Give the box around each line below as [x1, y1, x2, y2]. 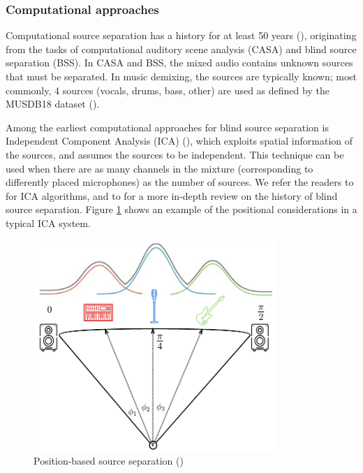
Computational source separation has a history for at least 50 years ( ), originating [6, 28, 357, 43]
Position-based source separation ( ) [34, 453, 184, 468]
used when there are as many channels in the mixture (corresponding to [6, 161, 313, 175]
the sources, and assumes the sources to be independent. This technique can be [6, 147, 344, 161]
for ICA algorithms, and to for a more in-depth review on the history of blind [6, 188, 338, 203]
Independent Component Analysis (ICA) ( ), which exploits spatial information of [6, 133, 353, 148]
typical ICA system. [6, 215, 91, 230]
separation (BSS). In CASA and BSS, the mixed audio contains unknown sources [6, 55, 353, 70]
